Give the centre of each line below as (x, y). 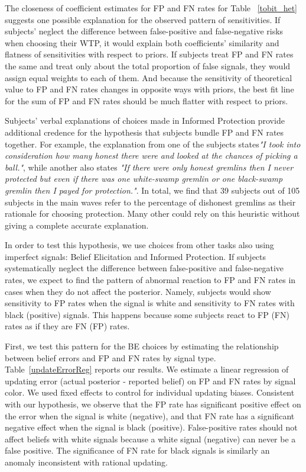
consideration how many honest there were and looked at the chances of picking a (151, 155)
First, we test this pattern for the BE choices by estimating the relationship (142, 346)
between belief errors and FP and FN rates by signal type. (110, 357)
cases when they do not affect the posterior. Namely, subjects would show (138, 291)
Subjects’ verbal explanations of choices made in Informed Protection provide (145, 121)
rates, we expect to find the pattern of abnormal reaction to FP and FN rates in (150, 280)
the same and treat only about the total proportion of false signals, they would (148, 65)
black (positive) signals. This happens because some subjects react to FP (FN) (147, 314)
